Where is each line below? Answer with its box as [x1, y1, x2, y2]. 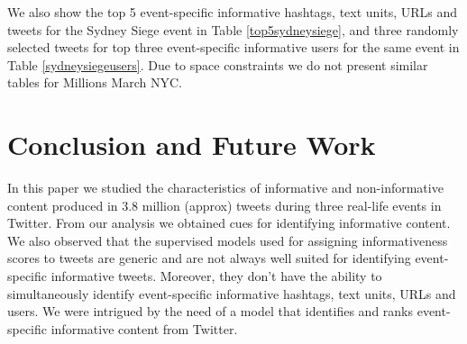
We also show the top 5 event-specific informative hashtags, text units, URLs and [7, 3, 458, 21]
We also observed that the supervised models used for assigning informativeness [7, 231, 448, 249]
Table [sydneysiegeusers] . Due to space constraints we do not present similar [7, 55, 428, 74]
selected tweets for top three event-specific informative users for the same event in [7, 38, 460, 57]
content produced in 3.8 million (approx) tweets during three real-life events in [7, 195, 442, 214]
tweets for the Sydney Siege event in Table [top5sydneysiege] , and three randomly [7, 20, 459, 39]
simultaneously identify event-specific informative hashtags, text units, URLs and [7, 284, 456, 303]
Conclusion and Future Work [7, 126, 376, 163]
